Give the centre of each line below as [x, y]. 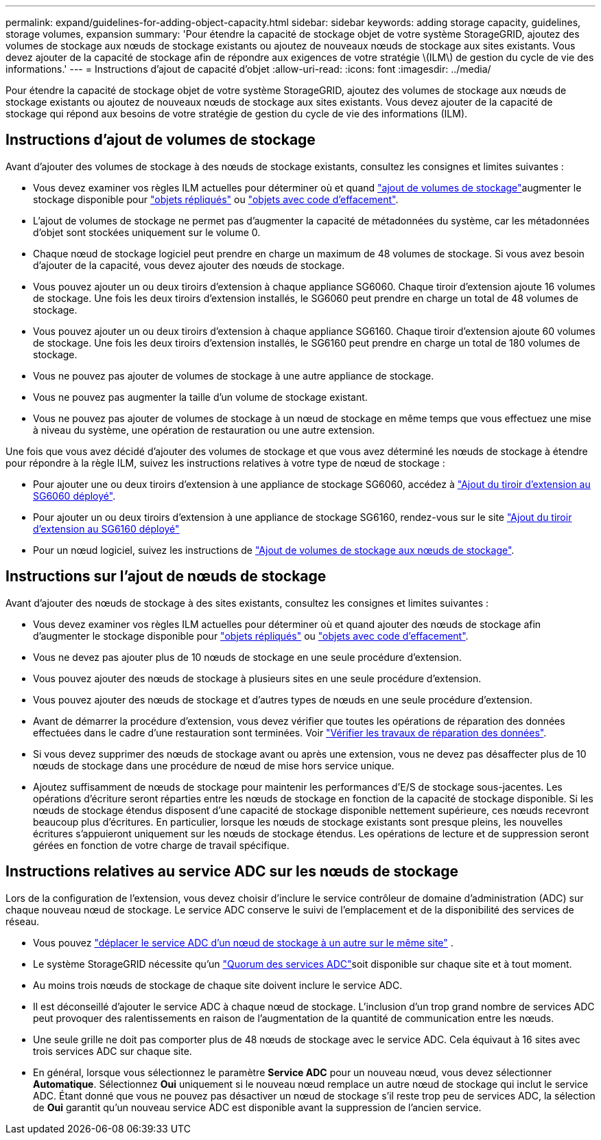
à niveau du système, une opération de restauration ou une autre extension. [204, 430]
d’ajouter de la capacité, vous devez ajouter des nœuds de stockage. [189, 265]
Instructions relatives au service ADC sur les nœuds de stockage [232, 872]
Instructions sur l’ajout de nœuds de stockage [166, 577]
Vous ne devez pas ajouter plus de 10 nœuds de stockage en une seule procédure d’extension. [247, 657]
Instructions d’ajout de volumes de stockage [161, 140]
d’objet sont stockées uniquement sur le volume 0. [147, 232]
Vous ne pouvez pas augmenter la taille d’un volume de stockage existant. [200, 397]
